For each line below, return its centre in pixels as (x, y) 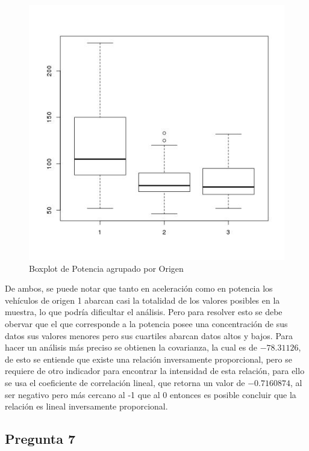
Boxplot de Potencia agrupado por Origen (106, 268)
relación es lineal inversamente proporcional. (86, 406)
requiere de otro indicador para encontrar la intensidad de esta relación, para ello (155, 371)
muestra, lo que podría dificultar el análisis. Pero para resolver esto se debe (144, 312)
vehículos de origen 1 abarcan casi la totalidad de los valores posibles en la (142, 300)
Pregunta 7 (40, 439)
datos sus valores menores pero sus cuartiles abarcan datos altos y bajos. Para (149, 335)
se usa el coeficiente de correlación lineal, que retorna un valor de (125, 382)
